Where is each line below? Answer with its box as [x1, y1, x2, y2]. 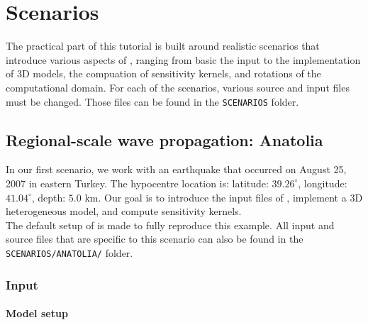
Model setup [6, 306, 68, 321]
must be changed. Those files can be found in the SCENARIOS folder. [6, 94, 299, 109]
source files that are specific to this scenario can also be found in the [6, 231, 303, 246]
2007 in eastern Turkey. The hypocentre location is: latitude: [6, 175, 269, 190]
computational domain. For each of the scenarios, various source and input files [6, 79, 350, 94]
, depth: [31, 189, 66, 204]
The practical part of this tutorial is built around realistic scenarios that [6, 38, 320, 53]
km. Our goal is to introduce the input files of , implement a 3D [84, 189, 363, 204]
